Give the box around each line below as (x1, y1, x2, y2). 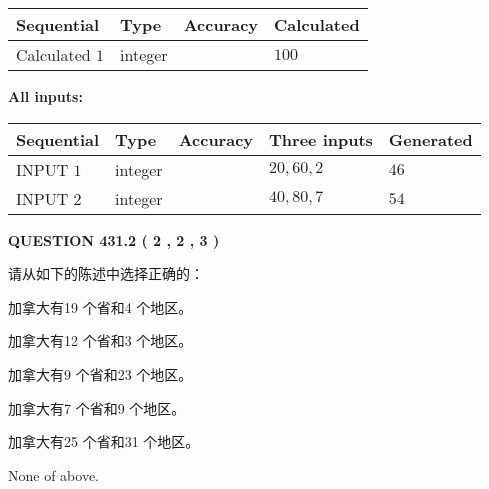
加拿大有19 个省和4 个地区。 (8, 296, 193, 317)
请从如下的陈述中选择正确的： (8, 263, 204, 284)
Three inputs (269, 127, 373, 151)
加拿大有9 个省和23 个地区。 (8, 363, 193, 384)
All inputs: (8, 86, 83, 106)
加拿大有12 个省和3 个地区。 (8, 330, 193, 351)
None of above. (8, 464, 99, 485)
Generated (388, 127, 473, 151)
